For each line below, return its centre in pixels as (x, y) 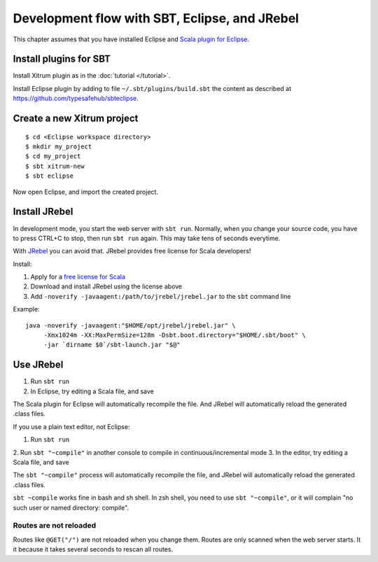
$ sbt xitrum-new (55, 166)
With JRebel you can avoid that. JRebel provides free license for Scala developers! (132, 251)
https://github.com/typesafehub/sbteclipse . (76, 99)
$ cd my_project (53, 156)
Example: (26, 309)
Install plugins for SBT (62, 59)
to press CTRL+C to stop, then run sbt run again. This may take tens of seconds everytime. (147, 238)
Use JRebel (38, 365)
